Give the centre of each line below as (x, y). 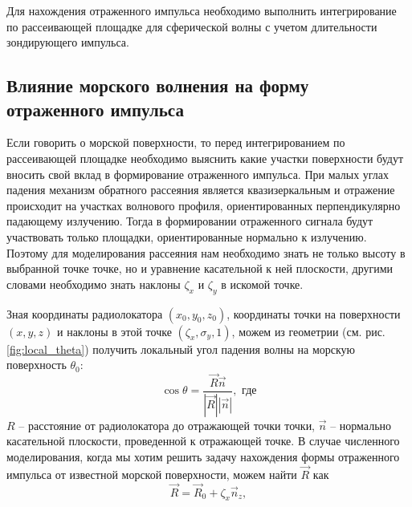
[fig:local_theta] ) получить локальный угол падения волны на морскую (181, 349)
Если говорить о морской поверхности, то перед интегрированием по (176, 142)
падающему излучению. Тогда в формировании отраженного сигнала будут (190, 221)
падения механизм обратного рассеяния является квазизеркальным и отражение (201, 190)
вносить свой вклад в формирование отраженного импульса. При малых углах (198, 174)
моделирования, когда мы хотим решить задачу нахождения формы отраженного (203, 457)
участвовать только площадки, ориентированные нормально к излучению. (187, 236)
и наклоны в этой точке (114, 331)
